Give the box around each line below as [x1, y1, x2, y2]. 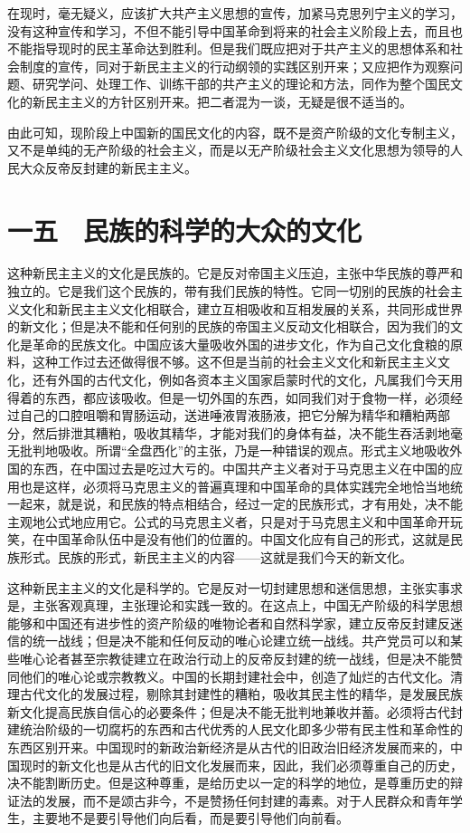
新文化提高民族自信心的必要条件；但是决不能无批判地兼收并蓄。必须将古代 [7, 702, 450, 721]
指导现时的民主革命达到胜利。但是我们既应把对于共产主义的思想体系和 [32, 39, 450, 58]
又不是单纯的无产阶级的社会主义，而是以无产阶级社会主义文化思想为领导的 [7, 140, 450, 159]
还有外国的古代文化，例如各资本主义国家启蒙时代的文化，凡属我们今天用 [32, 370, 463, 389]
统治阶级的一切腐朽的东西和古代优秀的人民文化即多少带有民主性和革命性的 [19, 720, 463, 739]
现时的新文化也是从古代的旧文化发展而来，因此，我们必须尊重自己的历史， [19, 755, 463, 774]
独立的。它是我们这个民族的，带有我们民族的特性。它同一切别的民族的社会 [7, 282, 450, 301]
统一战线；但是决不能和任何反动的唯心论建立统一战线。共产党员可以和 [32, 631, 450, 650]
